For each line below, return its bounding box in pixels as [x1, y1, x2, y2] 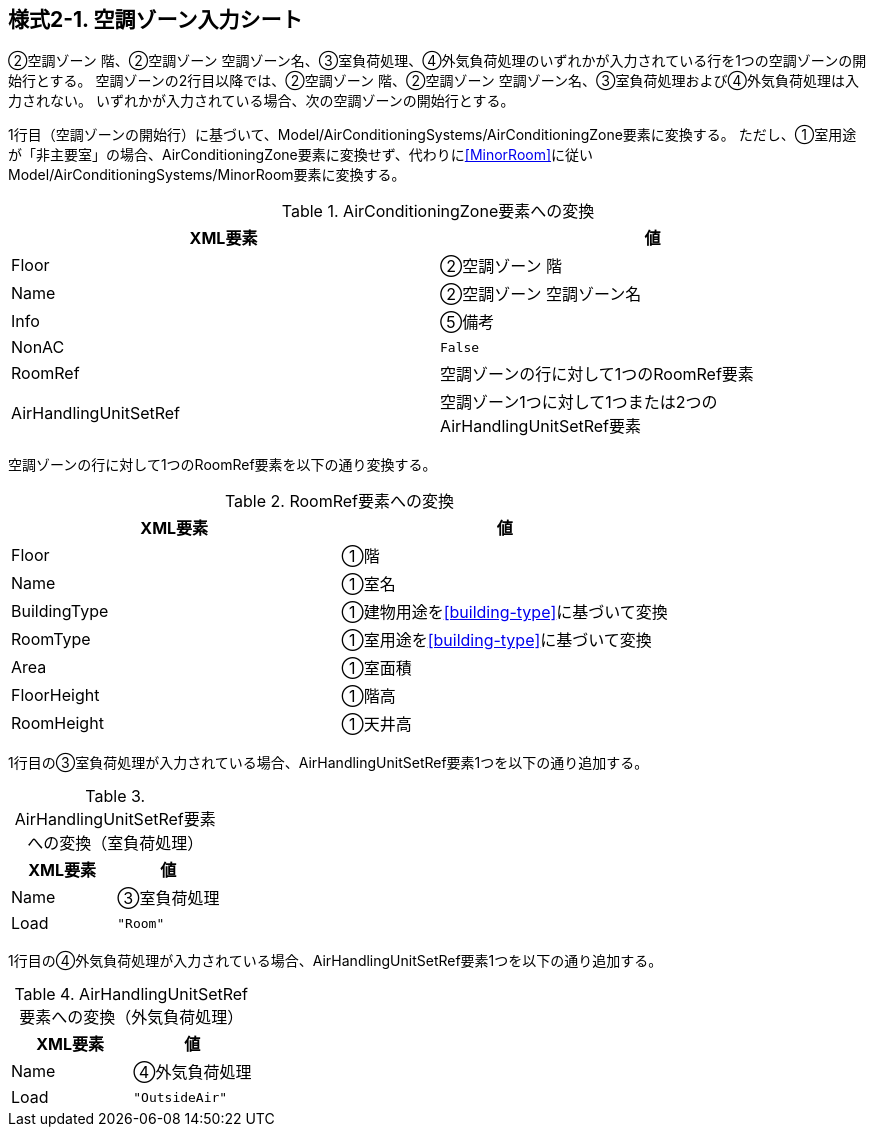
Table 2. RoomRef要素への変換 [224, 491, 454, 512]
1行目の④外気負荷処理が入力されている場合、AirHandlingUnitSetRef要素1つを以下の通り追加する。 [8, 952, 663, 970]
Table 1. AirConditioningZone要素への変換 [281, 201, 595, 222]
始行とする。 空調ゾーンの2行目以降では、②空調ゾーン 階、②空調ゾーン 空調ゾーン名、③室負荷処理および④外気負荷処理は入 [8, 72, 859, 90]
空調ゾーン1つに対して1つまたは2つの [440, 392, 718, 413]
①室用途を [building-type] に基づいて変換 [341, 630, 652, 651]
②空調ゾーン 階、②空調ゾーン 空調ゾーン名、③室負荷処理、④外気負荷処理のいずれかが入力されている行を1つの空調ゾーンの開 [8, 52, 867, 70]
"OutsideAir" [133, 1089, 228, 1105]
